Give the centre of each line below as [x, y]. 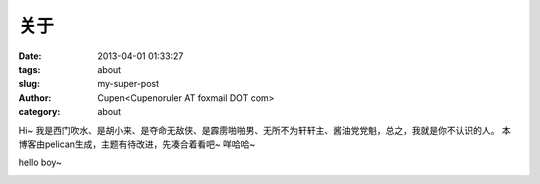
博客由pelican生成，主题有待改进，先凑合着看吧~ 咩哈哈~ [137, 144]
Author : [35, 97]
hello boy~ [40, 162]
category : [39, 112]
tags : [29, 69]
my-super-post [128, 84]
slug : [29, 84]
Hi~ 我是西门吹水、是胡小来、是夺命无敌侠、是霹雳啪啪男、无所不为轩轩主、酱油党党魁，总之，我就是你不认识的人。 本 [264, 130]
